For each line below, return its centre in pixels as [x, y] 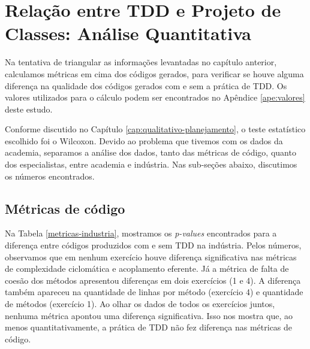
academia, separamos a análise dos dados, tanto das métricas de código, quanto [151, 152]
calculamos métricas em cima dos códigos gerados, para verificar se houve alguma [154, 73]
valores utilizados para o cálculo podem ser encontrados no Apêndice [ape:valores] [155, 97]
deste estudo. [29, 109]
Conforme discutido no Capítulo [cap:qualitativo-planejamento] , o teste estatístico [155, 129]
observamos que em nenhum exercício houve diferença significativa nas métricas [151, 257]
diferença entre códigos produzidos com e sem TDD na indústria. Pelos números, [153, 245]
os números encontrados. [50, 176]
